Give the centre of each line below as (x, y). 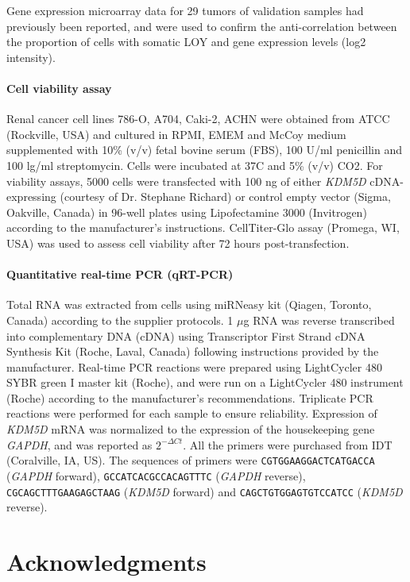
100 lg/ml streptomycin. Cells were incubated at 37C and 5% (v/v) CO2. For (195, 165)
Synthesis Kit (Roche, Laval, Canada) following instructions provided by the (193, 351)
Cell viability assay (59, 88)
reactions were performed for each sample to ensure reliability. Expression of (192, 413)
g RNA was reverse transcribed (319, 320)
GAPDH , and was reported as (79, 444)
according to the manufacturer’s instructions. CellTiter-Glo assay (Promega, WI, (203, 227)
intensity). (31, 57)
